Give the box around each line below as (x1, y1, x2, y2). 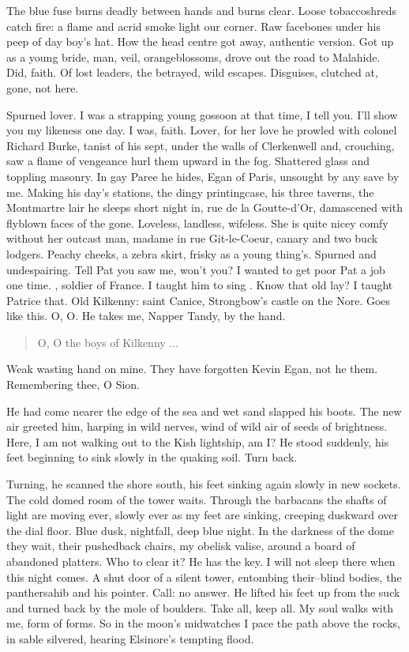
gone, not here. (6, 79, 79, 96)
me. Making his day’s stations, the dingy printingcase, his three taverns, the (6, 183, 374, 200)
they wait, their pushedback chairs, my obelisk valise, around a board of (6, 537, 355, 554)
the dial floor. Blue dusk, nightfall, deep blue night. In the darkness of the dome (6, 522, 394, 538)
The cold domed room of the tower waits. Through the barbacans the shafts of (6, 491, 387, 507)
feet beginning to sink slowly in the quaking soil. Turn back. (6, 449, 298, 465)
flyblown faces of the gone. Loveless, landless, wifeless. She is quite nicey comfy (6, 214, 388, 231)
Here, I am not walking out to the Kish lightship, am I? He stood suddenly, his (6, 433, 389, 450)
